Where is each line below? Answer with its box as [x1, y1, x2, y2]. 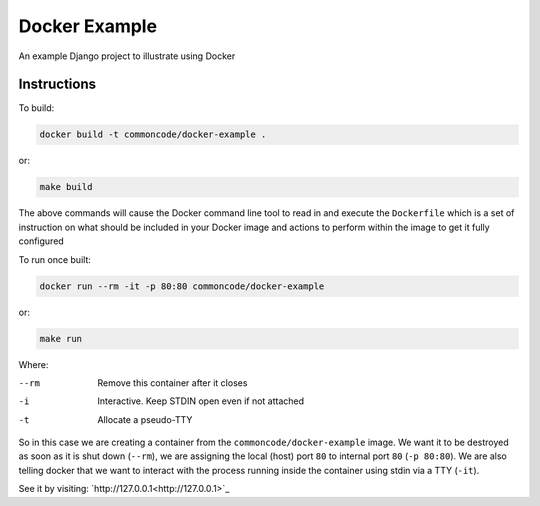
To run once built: [18, 253, 92, 265]
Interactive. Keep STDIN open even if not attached [97, 395, 305, 407]
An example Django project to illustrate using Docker [18, 50, 236, 62]
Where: [18, 358, 49, 370]
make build [39, 181, 93, 193]
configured [18, 235, 64, 247]
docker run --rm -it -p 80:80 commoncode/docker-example [39, 280, 325, 292]
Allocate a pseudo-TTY [97, 413, 193, 425]
